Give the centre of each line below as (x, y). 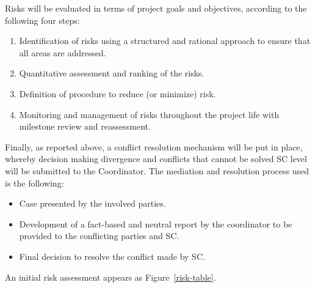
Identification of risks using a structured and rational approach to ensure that (165, 41)
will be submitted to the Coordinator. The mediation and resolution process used (157, 170)
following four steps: (42, 20)
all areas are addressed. (63, 52)
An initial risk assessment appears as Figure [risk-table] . (110, 277)
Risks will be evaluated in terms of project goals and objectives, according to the (156, 8)
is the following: (34, 183)
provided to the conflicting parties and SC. (99, 236)
